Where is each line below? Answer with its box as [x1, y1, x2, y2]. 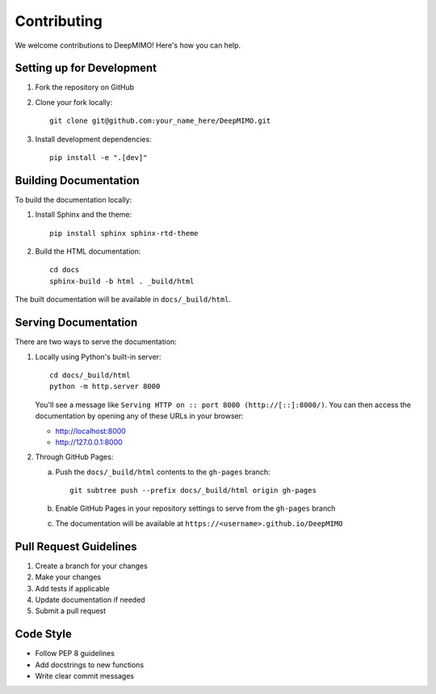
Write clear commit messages [35, 671, 135, 681]
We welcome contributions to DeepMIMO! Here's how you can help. [15, 40, 241, 50]
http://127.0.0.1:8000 [55, 437, 123, 447]
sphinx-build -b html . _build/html [49, 276, 195, 286]
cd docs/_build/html [49, 370, 131, 380]
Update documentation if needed [35, 595, 145, 604]
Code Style [15, 627, 72, 641]
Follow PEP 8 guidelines [35, 649, 115, 658]
